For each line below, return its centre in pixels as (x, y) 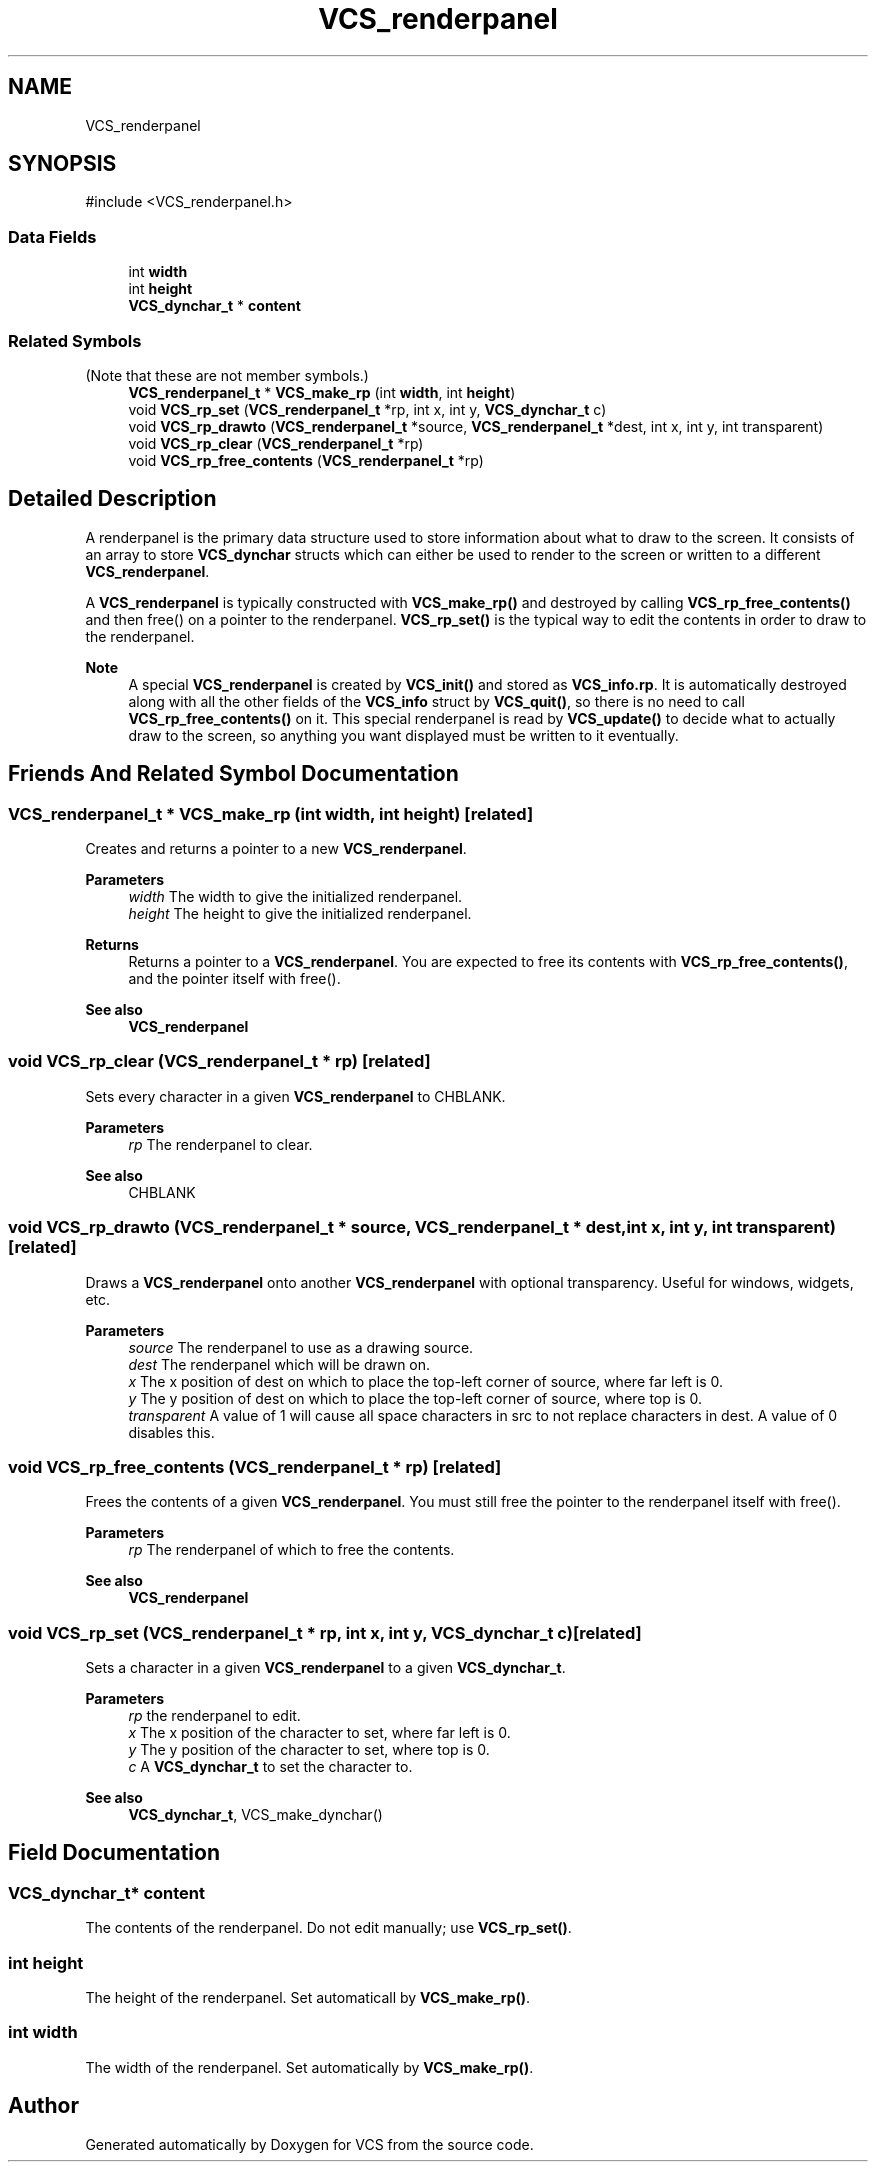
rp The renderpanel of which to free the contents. (291, 1550)
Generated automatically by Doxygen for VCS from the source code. (309, 2144)
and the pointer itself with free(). (234, 978)
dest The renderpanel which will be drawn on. (279, 1364)
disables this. (171, 1432)
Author (43, 2106)
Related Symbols (75, 340)
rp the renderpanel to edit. (214, 1715)
